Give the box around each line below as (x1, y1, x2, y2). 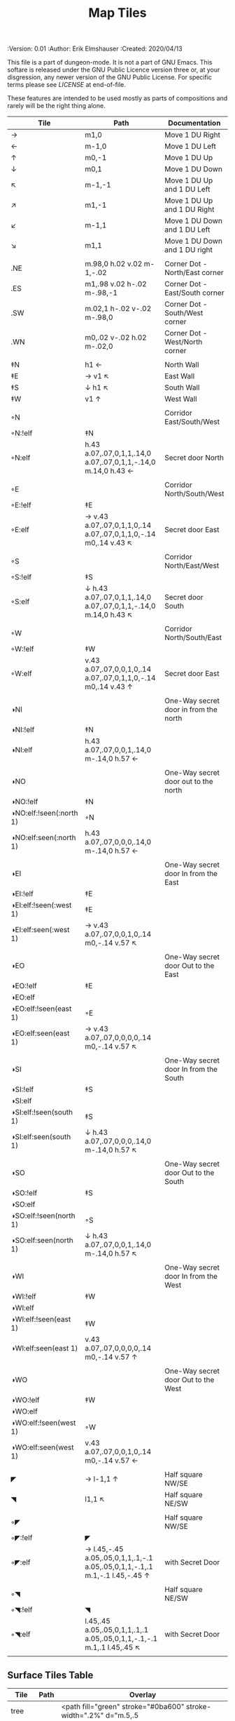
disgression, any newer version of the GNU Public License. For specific (7, 73, 212, 81)
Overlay (129, 1690, 157, 1699)
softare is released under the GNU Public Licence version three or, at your (7, 65, 220, 74)
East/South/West (164, 417, 220, 427)
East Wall (164, 371, 194, 381)
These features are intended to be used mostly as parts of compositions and (7, 94, 228, 102)
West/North (164, 337, 203, 347)
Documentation (167, 118, 221, 128)
